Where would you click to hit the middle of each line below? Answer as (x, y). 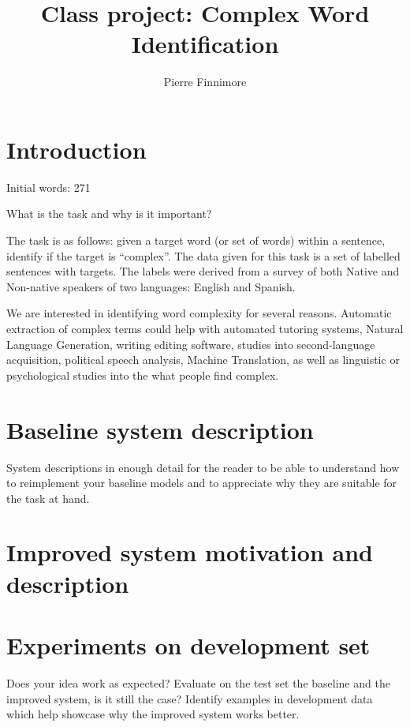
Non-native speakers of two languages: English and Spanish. (151, 286)
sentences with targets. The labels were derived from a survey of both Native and (203, 271)
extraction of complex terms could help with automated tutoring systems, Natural (205, 328)
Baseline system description (160, 429)
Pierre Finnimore (205, 82)
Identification (205, 44)
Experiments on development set (188, 645)
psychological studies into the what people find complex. (143, 375)
